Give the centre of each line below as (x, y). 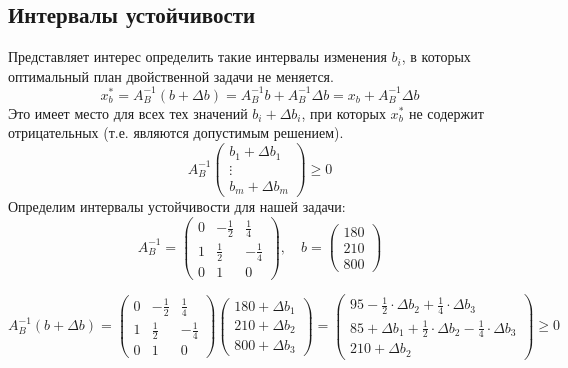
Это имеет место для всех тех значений (128, 112)
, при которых (343, 112)
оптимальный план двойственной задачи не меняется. (171, 75)
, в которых (436, 56)
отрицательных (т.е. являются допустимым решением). (176, 132)
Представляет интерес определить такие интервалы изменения (197, 56)
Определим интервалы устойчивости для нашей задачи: (177, 206)
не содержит (446, 112)
